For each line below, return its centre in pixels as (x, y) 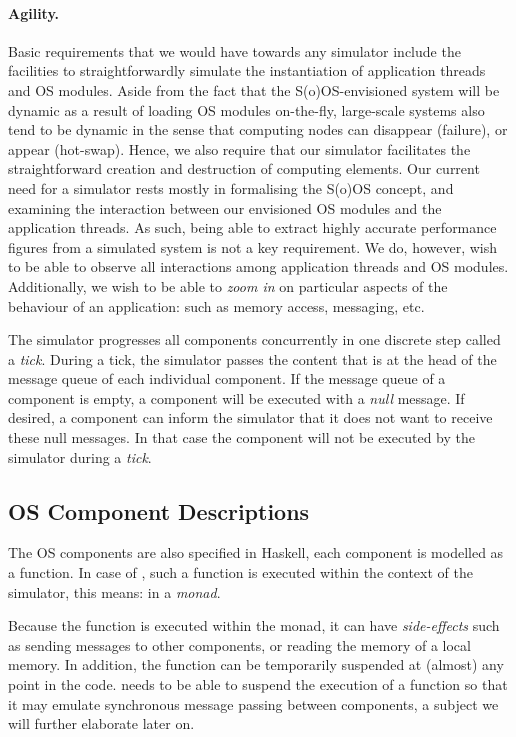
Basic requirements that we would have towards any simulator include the (234, 50)
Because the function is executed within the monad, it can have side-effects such (254, 625)
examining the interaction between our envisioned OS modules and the (225, 207)
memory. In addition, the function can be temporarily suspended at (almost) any (256, 664)
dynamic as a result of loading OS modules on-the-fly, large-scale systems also (246, 109)
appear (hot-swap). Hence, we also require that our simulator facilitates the (239, 148)
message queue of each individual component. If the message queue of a (227, 378)
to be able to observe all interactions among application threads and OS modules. (258, 266)
